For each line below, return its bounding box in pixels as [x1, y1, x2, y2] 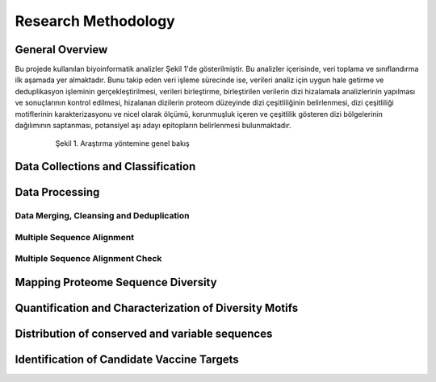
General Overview [15, 43, 108, 56]
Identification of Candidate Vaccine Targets [15, 352, 240, 366]
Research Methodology [15, 12, 175, 30]
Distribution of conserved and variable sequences [15, 326, 273, 340]
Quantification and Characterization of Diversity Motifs [15, 301, 299, 314]
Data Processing [15, 185, 100, 199]
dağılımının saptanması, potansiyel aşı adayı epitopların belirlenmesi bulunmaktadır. [15, 121, 291, 131]
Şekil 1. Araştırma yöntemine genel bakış [55, 139, 190, 148]
